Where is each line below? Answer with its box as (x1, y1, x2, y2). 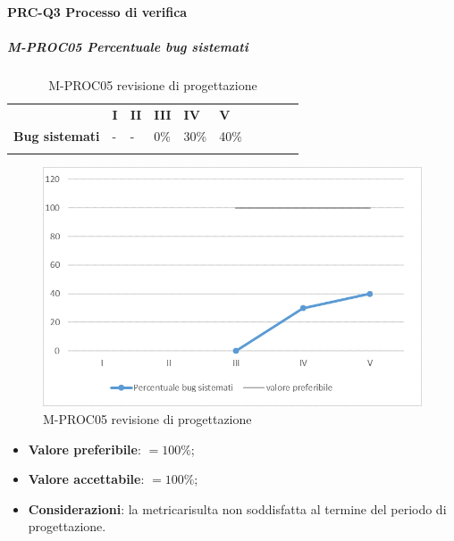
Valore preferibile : (28, 439, 141, 458)
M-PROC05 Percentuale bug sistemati (7, 37, 248, 55)
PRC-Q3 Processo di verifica (7, 2, 188, 21)
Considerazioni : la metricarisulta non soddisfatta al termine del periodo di (28, 499, 447, 518)
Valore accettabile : (28, 470, 145, 488)
